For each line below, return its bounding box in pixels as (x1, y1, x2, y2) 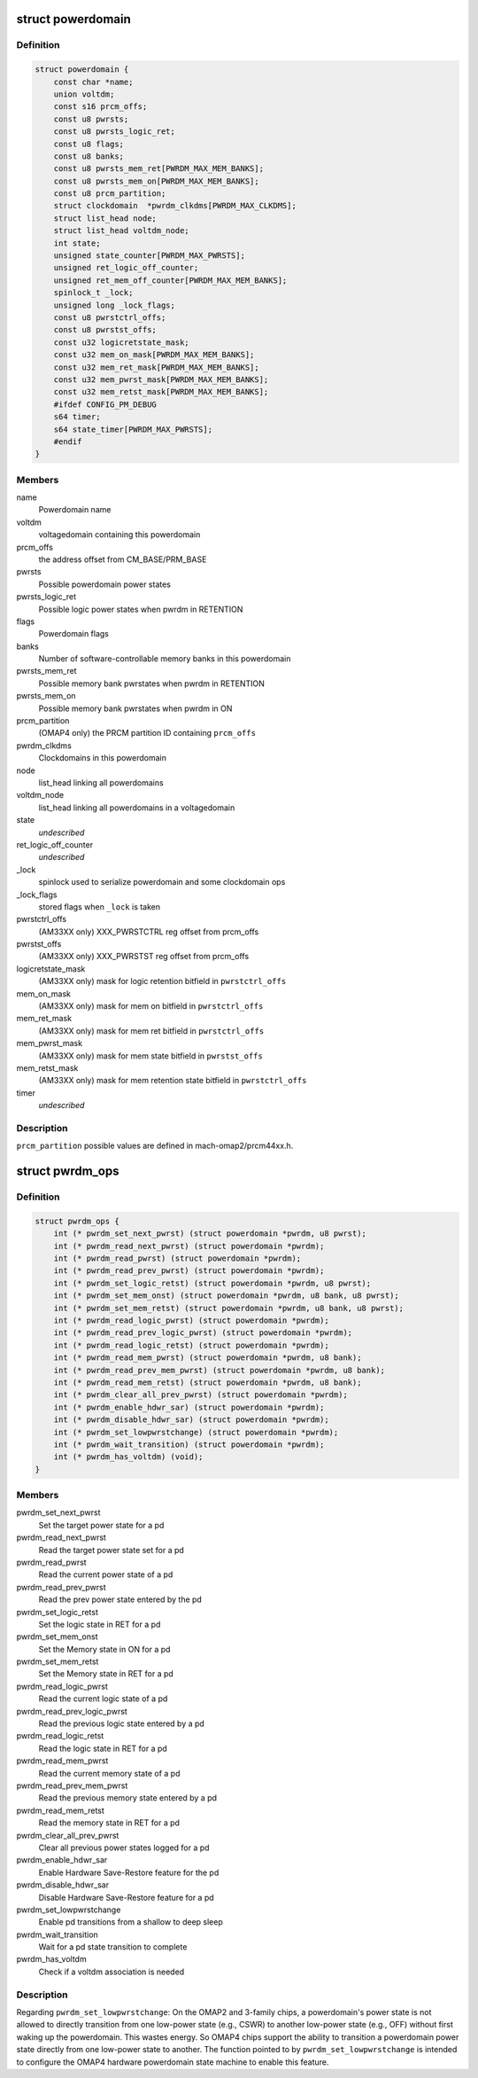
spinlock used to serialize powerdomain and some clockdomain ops (38, 877, 286, 887)
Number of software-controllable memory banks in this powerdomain (38, 653, 291, 664)
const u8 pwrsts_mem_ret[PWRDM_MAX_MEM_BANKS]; (53, 164, 265, 174)
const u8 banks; (53, 151, 124, 161)
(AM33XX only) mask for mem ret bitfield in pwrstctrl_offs (38, 1025, 265, 1036)
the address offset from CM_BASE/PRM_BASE (38, 554, 207, 565)
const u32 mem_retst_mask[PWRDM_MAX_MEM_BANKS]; (53, 387, 269, 397)
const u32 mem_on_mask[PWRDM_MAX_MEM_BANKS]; (53, 350, 255, 360)
